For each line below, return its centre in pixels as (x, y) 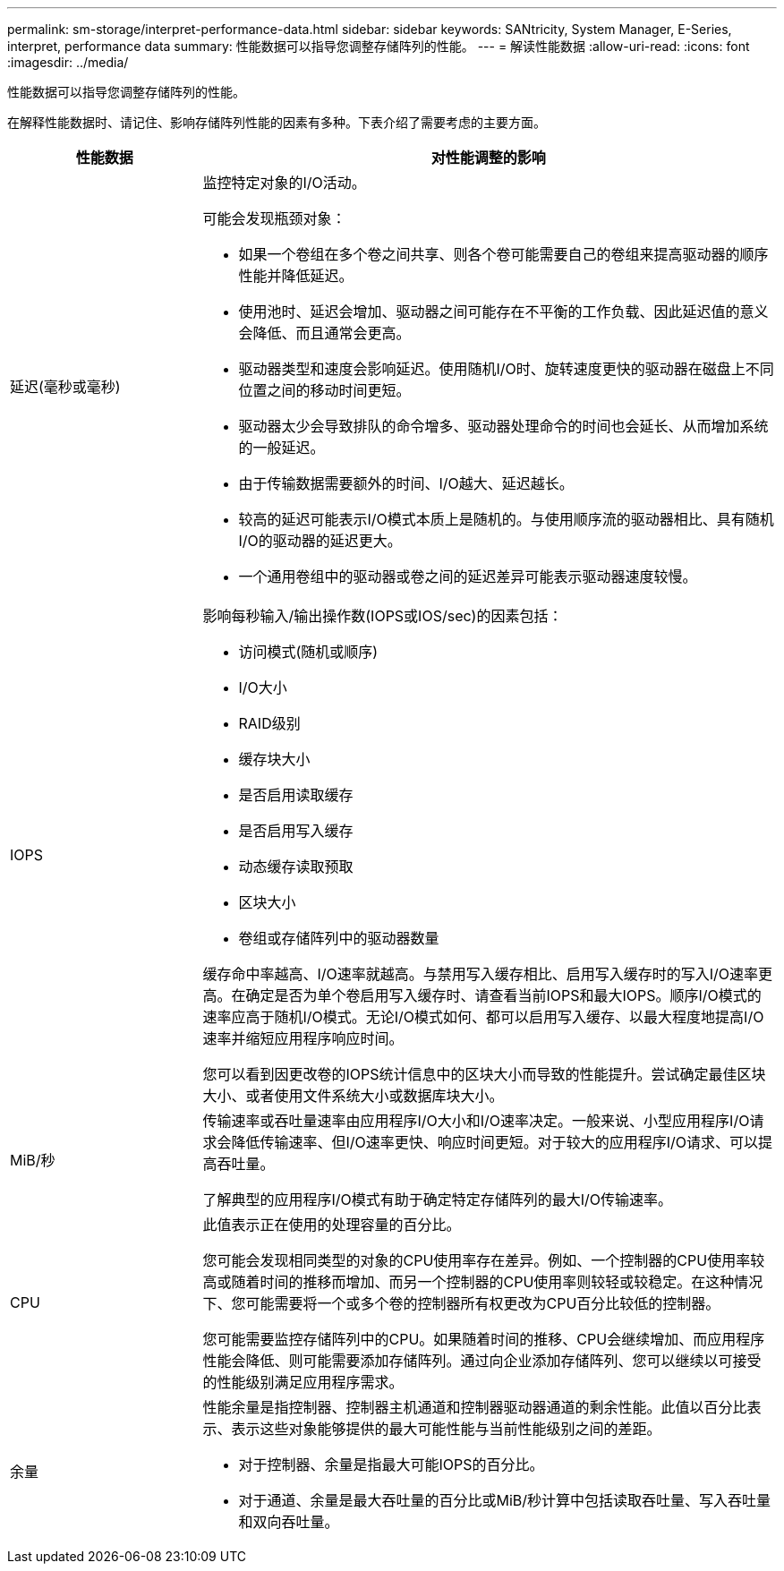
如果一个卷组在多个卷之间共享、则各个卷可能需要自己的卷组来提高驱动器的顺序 (503, 254)
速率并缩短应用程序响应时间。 (303, 1038)
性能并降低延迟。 (296, 276)
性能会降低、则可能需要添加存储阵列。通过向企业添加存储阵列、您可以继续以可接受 (482, 1361)
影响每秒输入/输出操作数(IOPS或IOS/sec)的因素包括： (383, 616)
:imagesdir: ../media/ (68, 62)
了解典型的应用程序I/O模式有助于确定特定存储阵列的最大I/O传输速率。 (438, 1200)
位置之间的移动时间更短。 (324, 390)
